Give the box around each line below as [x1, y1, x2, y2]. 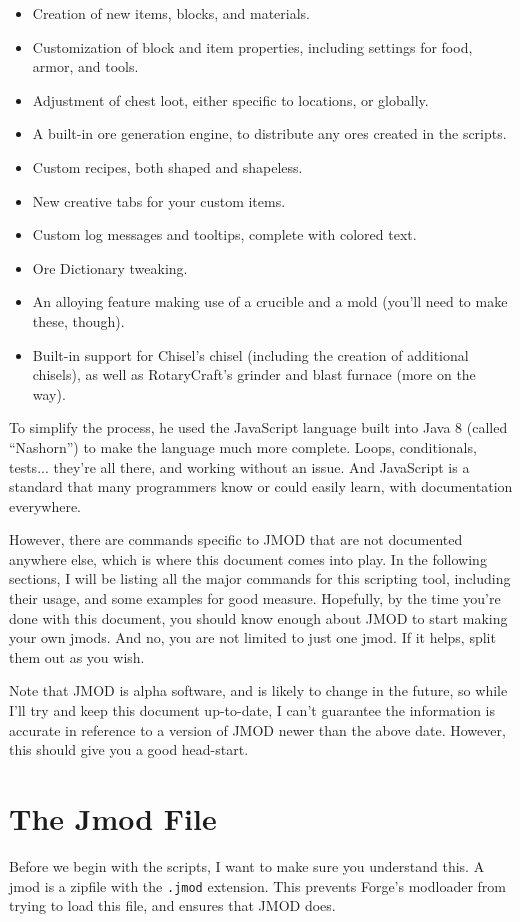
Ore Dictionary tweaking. [32, 257, 188, 278]
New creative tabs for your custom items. [32, 190, 286, 211]
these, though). [32, 310, 125, 331]
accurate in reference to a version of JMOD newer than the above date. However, [9, 719, 506, 740]
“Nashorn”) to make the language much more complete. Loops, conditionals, [9, 436, 477, 457]
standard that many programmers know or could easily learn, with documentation [9, 476, 513, 497]
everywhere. [9, 495, 82, 516]
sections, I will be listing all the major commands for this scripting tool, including [9, 568, 511, 589]
